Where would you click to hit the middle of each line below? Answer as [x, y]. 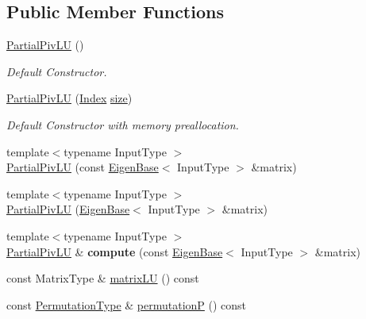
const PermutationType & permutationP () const [127, 304]
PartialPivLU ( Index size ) [69, 98]
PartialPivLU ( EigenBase [68, 209]
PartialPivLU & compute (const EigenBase [115, 251]
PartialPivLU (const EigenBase [83, 167]
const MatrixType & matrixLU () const [103, 278]
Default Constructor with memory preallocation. [123, 124]
